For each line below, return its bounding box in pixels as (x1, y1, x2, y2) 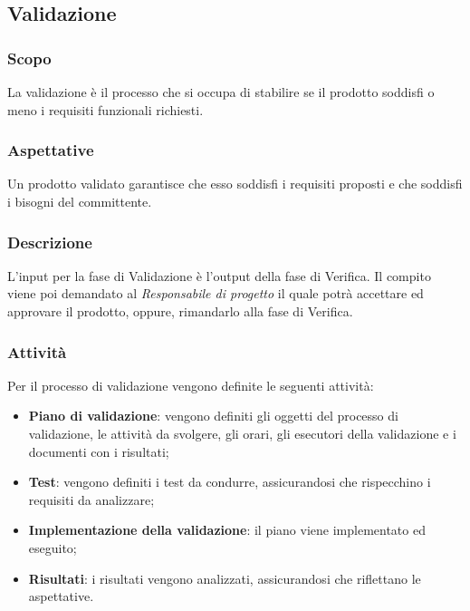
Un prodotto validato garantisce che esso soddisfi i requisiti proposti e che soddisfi (7, 174, 463, 193)
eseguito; (28, 538, 77, 557)
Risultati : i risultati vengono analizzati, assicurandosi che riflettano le (28, 568, 421, 587)
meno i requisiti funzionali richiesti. (7, 100, 204, 119)
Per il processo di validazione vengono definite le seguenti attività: (7, 375, 374, 394)
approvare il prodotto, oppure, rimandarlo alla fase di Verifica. (7, 302, 353, 320)
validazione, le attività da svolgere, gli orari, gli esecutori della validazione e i (28, 424, 456, 442)
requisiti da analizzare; (28, 490, 155, 509)
